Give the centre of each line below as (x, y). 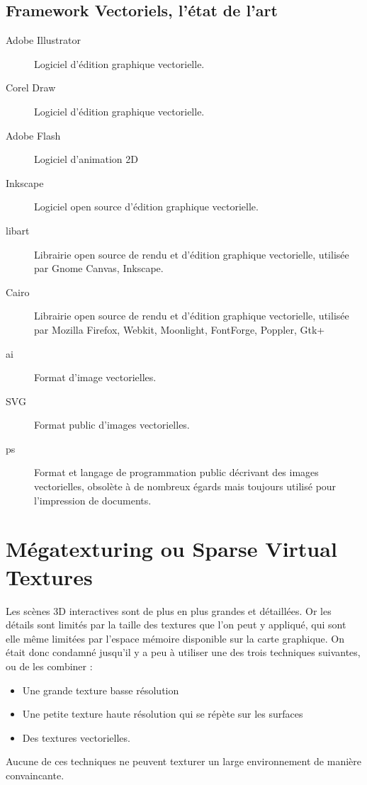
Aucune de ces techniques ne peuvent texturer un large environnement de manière (183, 761)
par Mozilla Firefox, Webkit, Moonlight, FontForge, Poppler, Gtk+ (180, 329)
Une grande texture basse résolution (101, 690)
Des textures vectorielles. (76, 737)
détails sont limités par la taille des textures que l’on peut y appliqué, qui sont (176, 625)
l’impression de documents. (93, 500)
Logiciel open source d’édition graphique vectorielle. (146, 207)
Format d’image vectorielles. (95, 377)
